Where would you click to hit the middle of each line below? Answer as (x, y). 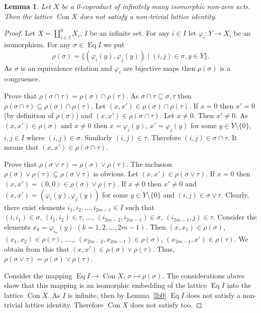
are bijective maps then (159, 68)
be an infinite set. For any (130, 33)
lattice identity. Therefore (64, 305)
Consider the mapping (38, 275)
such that (140, 207)
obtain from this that (37, 248)
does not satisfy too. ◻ (166, 305)
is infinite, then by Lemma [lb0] (117, 295)
